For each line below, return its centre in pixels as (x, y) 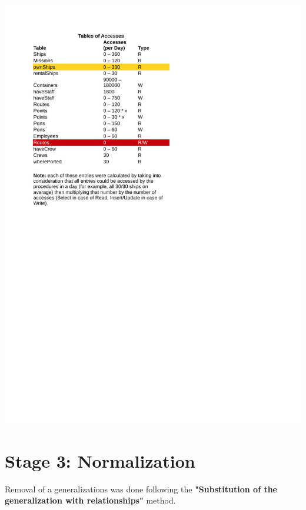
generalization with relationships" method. (90, 500)
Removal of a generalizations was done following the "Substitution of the (141, 489)
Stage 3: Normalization (100, 460)
